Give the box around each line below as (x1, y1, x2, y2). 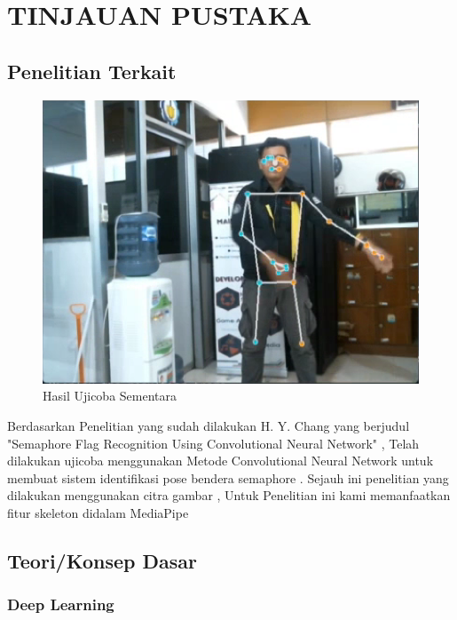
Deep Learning (7, 593, 114, 616)
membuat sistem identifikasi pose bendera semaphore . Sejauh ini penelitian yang (7, 468, 449, 487)
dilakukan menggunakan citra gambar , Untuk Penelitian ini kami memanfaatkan (7, 486, 451, 505)
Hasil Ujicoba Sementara (43, 386, 177, 405)
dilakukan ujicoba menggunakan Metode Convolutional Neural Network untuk (7, 451, 434, 470)
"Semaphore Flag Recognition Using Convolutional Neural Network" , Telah (7, 433, 420, 452)
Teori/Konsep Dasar (7, 546, 197, 574)
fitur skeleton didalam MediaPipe (7, 503, 189, 521)
